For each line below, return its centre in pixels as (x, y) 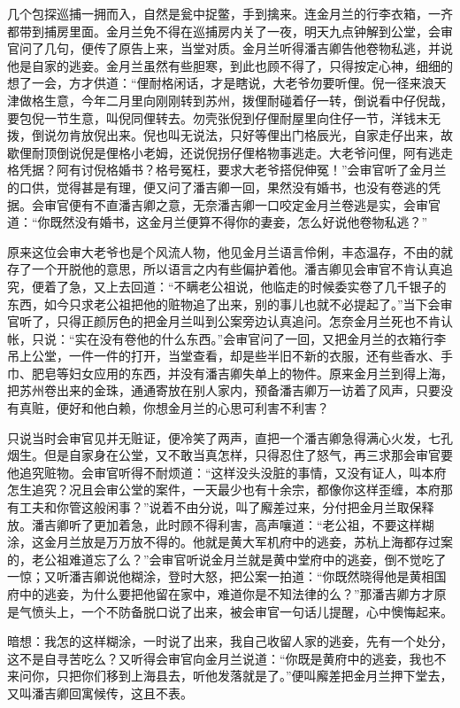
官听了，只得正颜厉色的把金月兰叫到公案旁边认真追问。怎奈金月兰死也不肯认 (230, 321)
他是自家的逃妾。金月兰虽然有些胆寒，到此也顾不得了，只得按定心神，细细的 (230, 65)
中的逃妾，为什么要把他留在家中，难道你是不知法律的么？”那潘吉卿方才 (226, 594)
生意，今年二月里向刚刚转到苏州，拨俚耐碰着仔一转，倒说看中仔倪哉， (248, 100)
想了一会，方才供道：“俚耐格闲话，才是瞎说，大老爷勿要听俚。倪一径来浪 (221, 83)
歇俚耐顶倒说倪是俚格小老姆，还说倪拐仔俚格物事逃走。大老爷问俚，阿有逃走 (230, 152)
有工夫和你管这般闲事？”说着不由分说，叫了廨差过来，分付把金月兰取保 (215, 507)
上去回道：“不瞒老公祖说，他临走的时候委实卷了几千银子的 (276, 286)
